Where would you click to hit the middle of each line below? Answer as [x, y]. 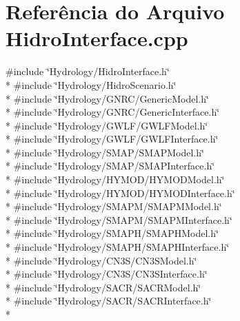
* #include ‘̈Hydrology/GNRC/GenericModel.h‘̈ [107, 98]
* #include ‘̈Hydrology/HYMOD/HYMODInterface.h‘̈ [120, 193]
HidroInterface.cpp [97, 38]
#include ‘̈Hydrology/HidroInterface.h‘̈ [88, 71]
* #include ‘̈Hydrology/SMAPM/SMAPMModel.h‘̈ [114, 206]
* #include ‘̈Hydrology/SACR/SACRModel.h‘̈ [103, 287]
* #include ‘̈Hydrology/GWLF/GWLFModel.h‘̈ [107, 125]
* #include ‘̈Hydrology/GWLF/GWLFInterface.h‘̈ [112, 139]
